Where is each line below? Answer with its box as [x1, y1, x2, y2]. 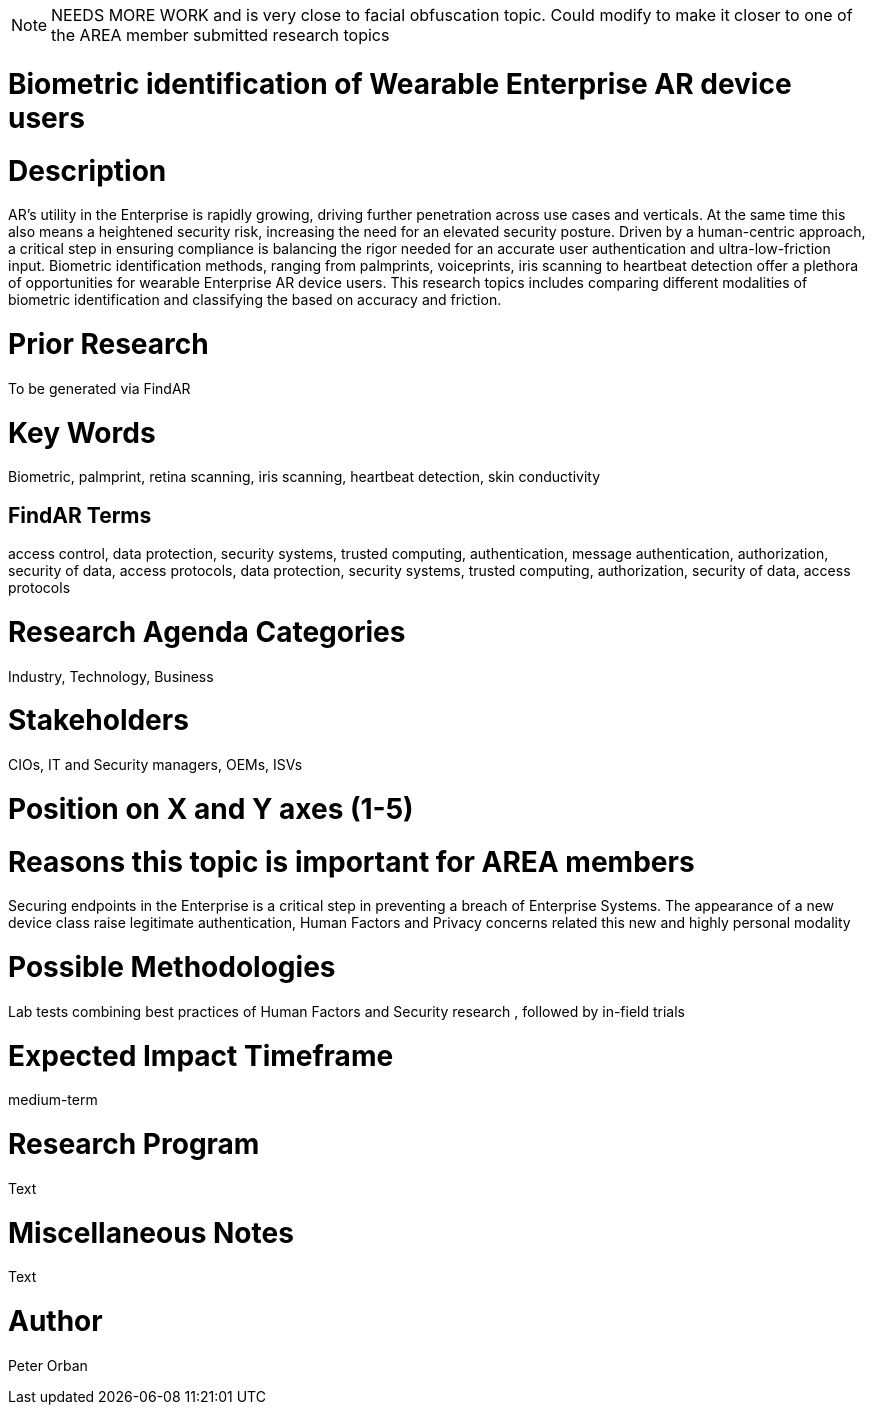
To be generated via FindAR [8, 379, 191, 397]
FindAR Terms [8, 502, 152, 528]
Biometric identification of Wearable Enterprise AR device [8, 66, 792, 101]
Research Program [8, 1127, 260, 1162]
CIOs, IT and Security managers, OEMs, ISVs [8, 756, 303, 774]
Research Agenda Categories [8, 614, 406, 649]
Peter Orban [8, 1356, 88, 1374]
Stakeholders [8, 703, 189, 738]
